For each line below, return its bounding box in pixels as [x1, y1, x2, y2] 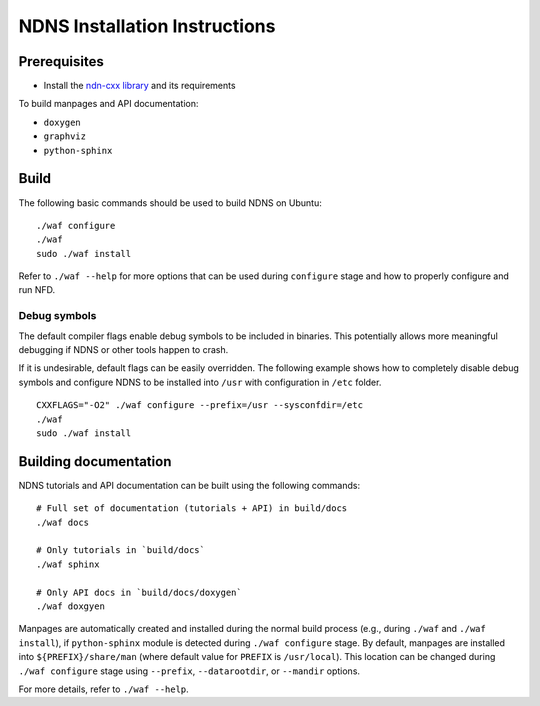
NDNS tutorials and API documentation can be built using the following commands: [18, 479, 360, 491]
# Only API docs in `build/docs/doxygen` [36, 586, 242, 598]
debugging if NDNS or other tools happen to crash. [18, 344, 229, 356]
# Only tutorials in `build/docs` [36, 545, 205, 556]
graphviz [43, 131, 87, 142]
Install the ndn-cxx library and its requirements [43, 80, 236, 92]
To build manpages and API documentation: [18, 98, 199, 110]
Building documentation [18, 453, 172, 470]
